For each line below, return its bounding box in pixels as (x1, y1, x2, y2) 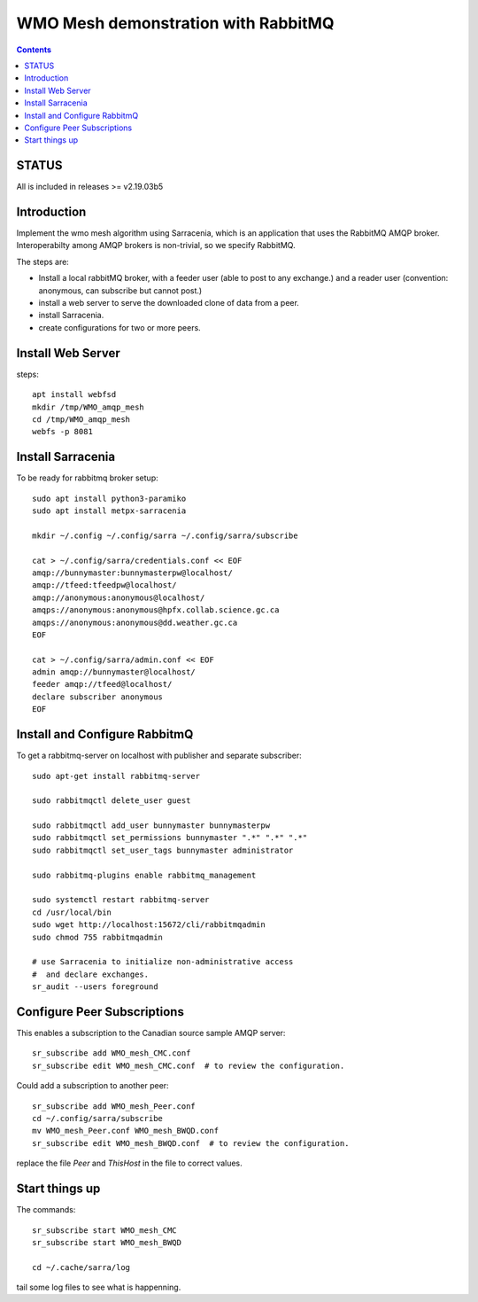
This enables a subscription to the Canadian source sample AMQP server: (16, 1028, 286, 1039)
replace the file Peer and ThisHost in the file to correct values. (16, 1158, 243, 1169)
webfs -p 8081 (32, 426, 93, 437)
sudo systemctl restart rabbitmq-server (32, 895, 210, 905)
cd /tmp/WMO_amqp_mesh (32, 414, 131, 425)
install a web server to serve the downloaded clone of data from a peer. (38, 298, 300, 308)
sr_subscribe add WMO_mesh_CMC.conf (32, 1049, 191, 1058)
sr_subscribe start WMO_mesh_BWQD (32, 1237, 181, 1247)
